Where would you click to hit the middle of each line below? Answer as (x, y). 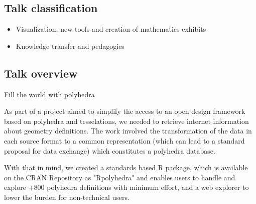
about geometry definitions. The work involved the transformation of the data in (128, 131)
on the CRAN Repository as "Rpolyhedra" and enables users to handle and (120, 177)
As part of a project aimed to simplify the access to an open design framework (125, 111)
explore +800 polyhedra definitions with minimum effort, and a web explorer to (126, 187)
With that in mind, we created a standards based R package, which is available (126, 167)
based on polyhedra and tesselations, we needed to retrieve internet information (126, 121)
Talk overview (41, 73)
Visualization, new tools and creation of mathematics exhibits (111, 29)
